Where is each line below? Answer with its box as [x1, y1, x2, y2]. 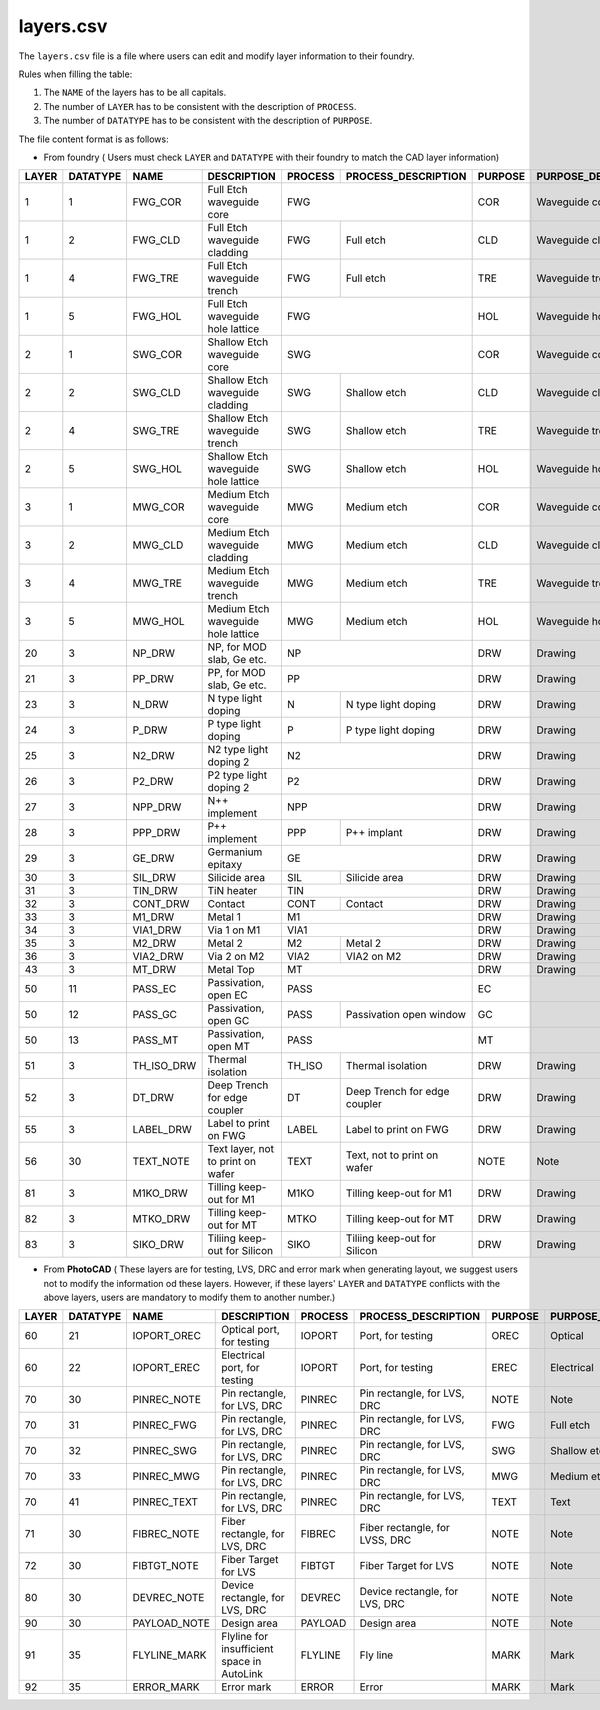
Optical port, [221, 1323, 280, 1337]
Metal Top [207, 963, 255, 977]
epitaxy [207, 858, 243, 872]
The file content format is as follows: [18, 133, 169, 145]
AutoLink [221, 1667, 264, 1681]
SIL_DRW [132, 871, 177, 885]
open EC [207, 988, 249, 1002]
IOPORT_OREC [132, 1329, 202, 1343]
